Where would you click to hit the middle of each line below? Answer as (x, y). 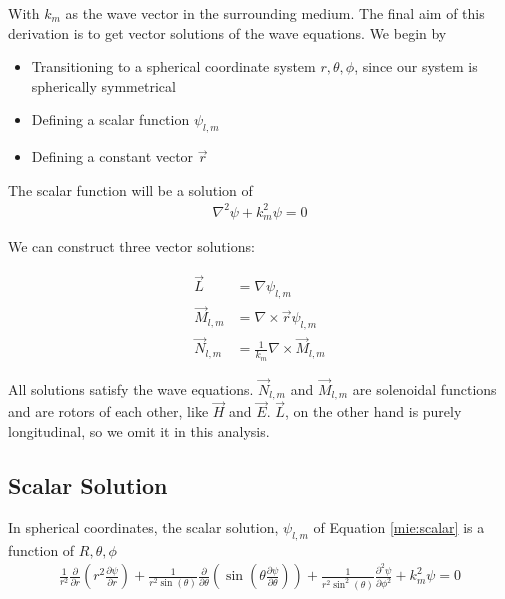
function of (41, 549)
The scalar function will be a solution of (130, 189)
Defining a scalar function (110, 119)
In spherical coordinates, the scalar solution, (143, 526)
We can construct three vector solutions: (131, 246)
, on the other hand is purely (373, 411)
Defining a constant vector (112, 156)
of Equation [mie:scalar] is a (399, 526)
